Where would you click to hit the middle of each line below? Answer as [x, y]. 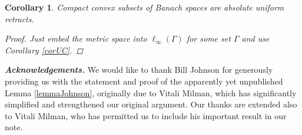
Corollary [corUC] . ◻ [44, 50]
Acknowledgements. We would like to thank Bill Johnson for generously [139, 70]
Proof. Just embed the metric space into [76, 38]
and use [255, 38]
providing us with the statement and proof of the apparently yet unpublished [144, 81]
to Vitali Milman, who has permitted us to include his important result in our [146, 115]
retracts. [19, 18]
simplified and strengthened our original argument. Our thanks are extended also [151, 104]
